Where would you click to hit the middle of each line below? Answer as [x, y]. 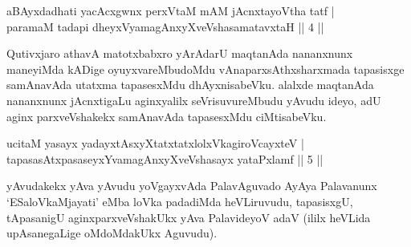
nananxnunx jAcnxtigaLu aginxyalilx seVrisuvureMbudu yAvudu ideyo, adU [194, 100]
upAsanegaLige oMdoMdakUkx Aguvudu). [112, 233]
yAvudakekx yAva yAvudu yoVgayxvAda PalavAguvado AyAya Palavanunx [192, 186]
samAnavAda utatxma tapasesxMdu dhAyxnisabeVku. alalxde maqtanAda [190, 85]
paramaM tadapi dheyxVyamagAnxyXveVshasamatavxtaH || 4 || [165, 26]
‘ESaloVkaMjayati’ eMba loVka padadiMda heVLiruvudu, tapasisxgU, [180, 201]
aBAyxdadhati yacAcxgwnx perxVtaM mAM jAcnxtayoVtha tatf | [171, 10]
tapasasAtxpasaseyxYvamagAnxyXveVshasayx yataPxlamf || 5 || [165, 158]
